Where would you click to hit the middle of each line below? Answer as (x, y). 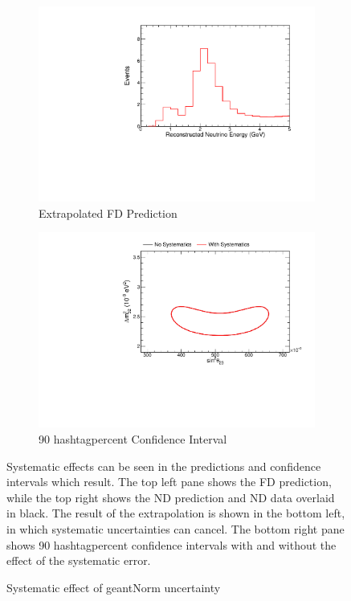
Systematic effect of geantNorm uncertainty (114, 587)
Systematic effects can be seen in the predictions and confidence (164, 466)
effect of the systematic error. (79, 560)
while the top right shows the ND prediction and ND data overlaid (171, 497)
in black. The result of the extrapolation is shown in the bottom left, (176, 513)
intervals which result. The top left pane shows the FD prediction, (169, 482)
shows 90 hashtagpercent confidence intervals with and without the (171, 544)
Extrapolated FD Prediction (108, 213)
